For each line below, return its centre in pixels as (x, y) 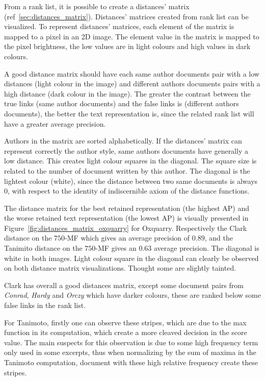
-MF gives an (116, 248)
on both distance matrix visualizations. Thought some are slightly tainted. (120, 268)
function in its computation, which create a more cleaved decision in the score (126, 332)
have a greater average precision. (55, 123)
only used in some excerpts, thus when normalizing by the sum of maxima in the (130, 352)
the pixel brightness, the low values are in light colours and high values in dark (127, 46)
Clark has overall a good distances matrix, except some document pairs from (124, 285)
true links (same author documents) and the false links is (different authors (122, 103)
